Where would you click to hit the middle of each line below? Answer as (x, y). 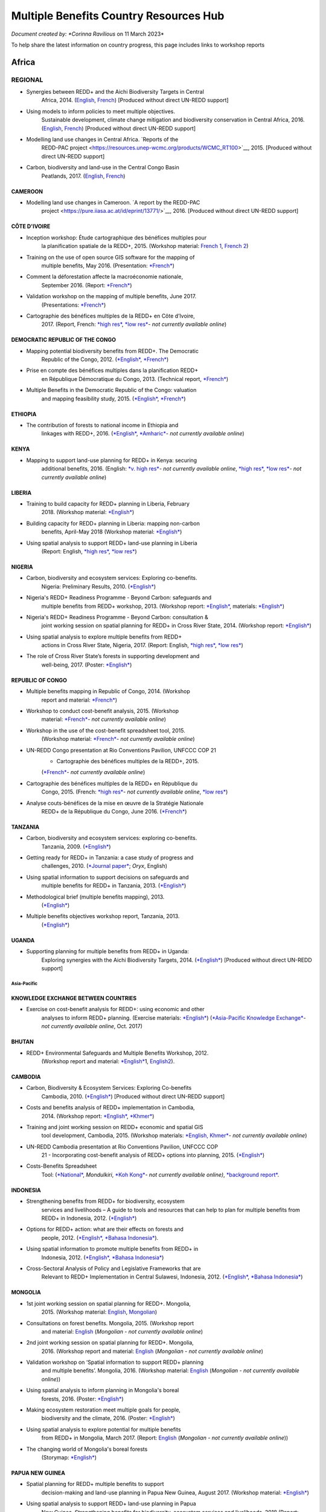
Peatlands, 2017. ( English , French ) (83, 176)
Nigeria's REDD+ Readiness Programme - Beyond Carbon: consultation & (117, 617)
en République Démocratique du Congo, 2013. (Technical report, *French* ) (135, 379)
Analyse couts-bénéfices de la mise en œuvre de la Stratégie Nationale (115, 803)
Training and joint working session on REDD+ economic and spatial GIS (115, 1127)
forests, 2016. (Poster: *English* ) (82, 1399)
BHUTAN (23, 1042)
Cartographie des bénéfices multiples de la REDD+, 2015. (128, 761)
